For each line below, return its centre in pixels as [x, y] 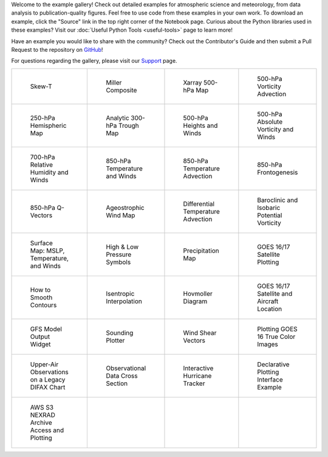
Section [117, 383]
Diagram [195, 301]
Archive [41, 422]
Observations [50, 372]
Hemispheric [48, 125]
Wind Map [121, 215]
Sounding [120, 333]
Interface [270, 379]
